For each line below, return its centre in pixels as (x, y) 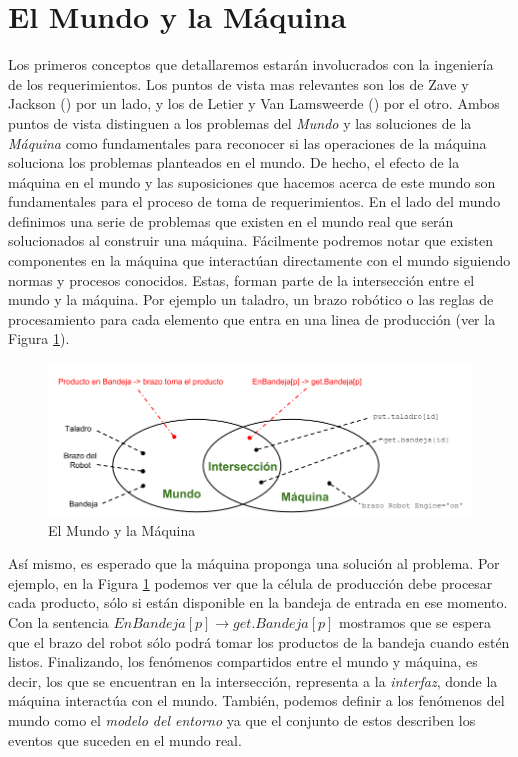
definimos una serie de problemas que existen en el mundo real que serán (231, 220)
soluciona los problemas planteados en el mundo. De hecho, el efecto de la (234, 162)
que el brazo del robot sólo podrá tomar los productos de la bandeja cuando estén (259, 641)
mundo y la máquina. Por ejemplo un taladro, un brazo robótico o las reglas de (251, 299)
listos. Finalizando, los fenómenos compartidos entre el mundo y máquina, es (243, 661)
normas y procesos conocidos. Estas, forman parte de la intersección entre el (241, 279)
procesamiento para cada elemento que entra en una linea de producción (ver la (252, 318)
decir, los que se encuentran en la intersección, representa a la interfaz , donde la (253, 680)
